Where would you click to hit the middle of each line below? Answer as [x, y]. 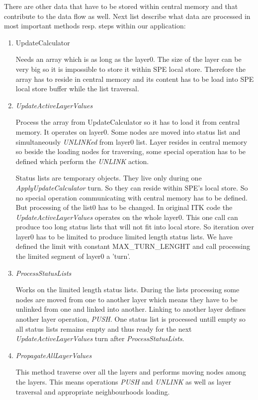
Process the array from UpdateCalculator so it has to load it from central [128, 122]
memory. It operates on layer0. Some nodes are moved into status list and [128, 131]
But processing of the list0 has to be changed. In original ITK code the [124, 207]
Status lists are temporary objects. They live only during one [109, 178]
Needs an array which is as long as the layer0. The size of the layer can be [129, 59]
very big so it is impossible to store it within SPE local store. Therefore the [131, 69]
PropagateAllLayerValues [54, 355]
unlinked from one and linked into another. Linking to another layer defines [131, 309]
